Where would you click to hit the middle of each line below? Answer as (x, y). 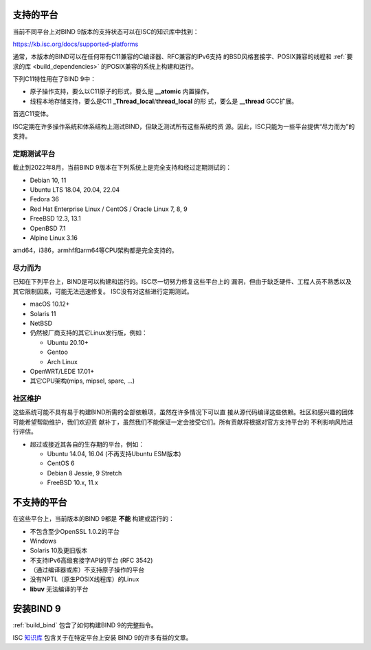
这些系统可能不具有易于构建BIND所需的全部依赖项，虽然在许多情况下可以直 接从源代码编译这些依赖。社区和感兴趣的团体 (183, 412)
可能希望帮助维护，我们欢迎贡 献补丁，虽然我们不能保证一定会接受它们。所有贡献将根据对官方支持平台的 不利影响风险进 (183, 422)
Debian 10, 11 (48, 180)
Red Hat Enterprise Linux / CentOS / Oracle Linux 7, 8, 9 (109, 209)
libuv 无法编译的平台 (59, 589)
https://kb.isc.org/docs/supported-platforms (76, 44)
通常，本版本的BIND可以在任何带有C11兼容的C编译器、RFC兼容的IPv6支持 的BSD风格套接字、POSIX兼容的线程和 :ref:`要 (183, 57)
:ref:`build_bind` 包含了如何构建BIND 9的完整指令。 (85, 625)
